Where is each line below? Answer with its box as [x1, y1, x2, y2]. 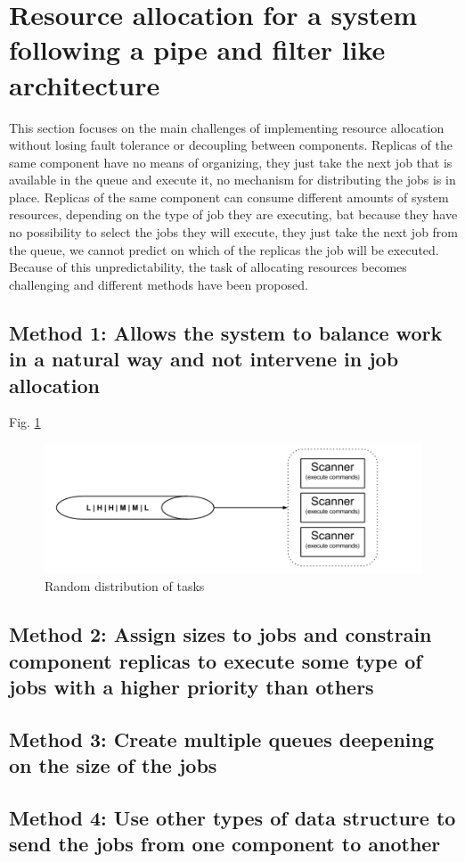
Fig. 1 [9, 413, 41, 431]
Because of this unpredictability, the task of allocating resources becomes [9, 258, 407, 276]
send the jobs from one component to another [9, 830, 441, 858]
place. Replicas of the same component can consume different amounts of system [9, 187, 449, 206]
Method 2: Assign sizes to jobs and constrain [9, 620, 432, 648]
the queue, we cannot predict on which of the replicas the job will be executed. [9, 240, 439, 259]
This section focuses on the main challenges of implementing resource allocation [9, 118, 445, 136]
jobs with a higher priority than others [9, 673, 374, 701]
